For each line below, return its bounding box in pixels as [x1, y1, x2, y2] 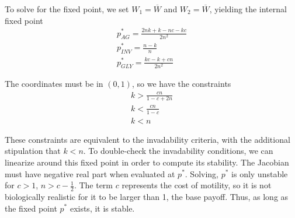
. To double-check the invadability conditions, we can [83, 145, 273, 157]
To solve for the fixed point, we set [5, 3, 129, 15]
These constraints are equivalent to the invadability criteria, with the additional [5, 133, 290, 145]
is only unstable [231, 167, 288, 180]
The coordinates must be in [5, 78, 103, 90]
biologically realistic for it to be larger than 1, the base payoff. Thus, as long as [5, 190, 289, 202]
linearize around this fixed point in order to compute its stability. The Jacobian [5, 156, 289, 168]
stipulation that [5, 145, 61, 157]
